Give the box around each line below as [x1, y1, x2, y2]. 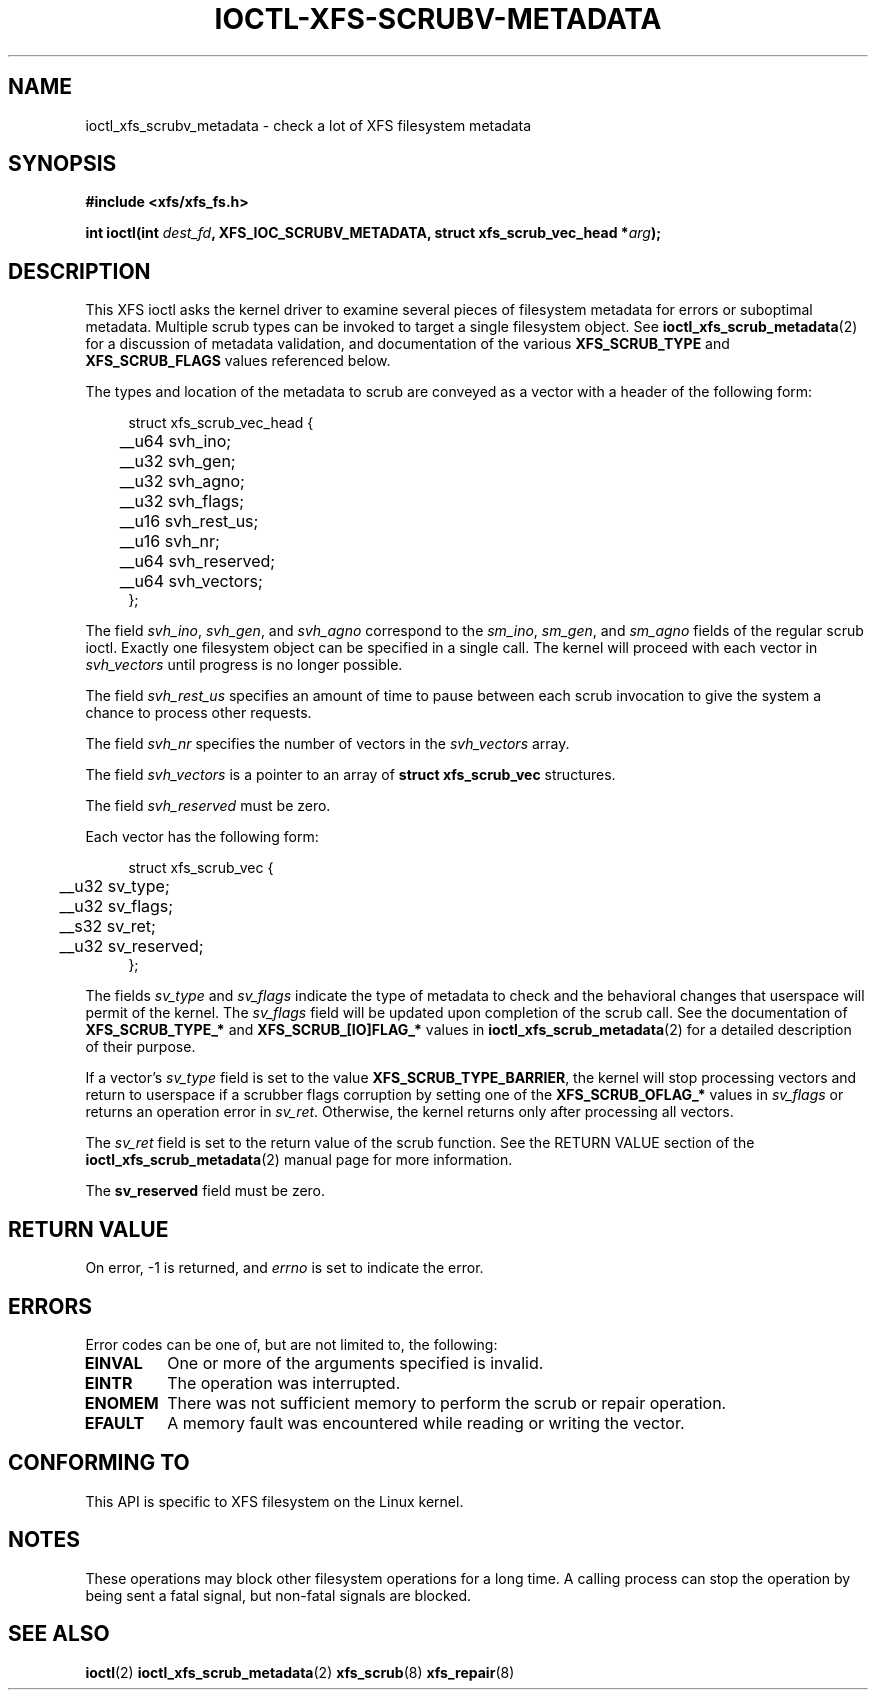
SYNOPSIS [8, 151, 117, 177]
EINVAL [84, 1352, 143, 1373]
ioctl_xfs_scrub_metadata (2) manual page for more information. [85, 1151, 513, 1169]
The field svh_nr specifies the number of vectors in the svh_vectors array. [85, 735, 570, 753]
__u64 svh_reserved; [119, 551, 276, 572]
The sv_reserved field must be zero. [85, 1182, 326, 1200]
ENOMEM [84, 1392, 159, 1413]
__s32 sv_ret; [59, 916, 156, 937]
